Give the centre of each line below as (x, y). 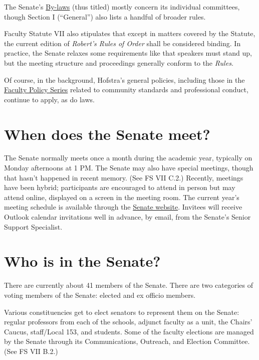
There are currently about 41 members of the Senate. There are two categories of (129, 285)
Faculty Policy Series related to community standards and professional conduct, (126, 89)
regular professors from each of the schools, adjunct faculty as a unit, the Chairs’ (128, 322)
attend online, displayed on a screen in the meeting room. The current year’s (122, 197)
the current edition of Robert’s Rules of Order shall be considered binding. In (122, 43)
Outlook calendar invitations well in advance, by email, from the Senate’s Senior (127, 217)
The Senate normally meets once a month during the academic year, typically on (128, 158)
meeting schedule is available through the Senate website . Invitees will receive (123, 207)
